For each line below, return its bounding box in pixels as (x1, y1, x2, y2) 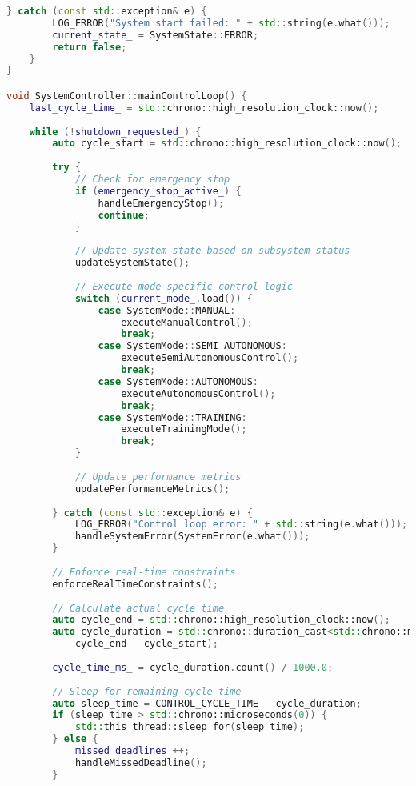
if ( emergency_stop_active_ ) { (74, 185, 242, 197)
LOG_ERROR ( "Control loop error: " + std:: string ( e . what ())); (74, 519, 408, 531)
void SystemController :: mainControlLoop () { (6, 90, 247, 102)
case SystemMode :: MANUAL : (98, 304, 236, 316)
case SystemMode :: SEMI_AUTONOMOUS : (98, 340, 287, 352)
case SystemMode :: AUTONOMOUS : (98, 375, 259, 387)
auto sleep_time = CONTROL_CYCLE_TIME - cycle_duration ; (52, 697, 362, 709)
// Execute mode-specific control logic (74, 280, 293, 292)
